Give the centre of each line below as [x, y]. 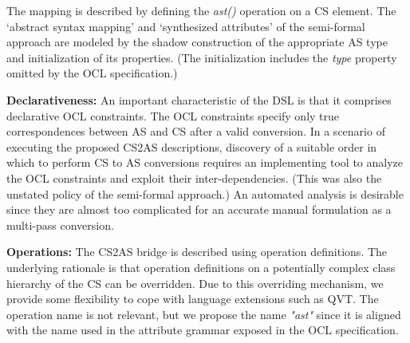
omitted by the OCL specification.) [92, 73]
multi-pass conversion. [60, 225]
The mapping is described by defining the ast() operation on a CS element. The [201, 10]
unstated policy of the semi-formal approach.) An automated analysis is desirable [205, 193]
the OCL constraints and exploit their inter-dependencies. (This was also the [194, 177]
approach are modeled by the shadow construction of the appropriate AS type [197, 42]
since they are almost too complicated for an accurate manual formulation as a [199, 209]
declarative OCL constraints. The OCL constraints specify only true [173, 115]
